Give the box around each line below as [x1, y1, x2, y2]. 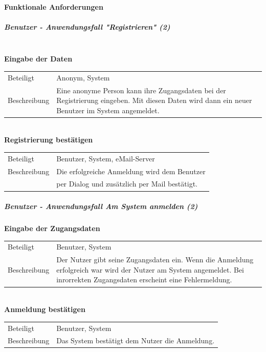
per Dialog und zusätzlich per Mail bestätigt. [56, 178, 197, 189]
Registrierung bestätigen [4, 134, 93, 145]
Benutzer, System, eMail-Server [56, 153, 155, 163]
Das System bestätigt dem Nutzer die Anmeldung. [56, 335, 215, 346]
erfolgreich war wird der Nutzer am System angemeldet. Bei [56, 264, 245, 275]
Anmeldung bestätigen [4, 304, 85, 315]
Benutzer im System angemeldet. [56, 105, 160, 115]
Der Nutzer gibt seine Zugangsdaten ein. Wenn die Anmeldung [56, 254, 254, 265]
